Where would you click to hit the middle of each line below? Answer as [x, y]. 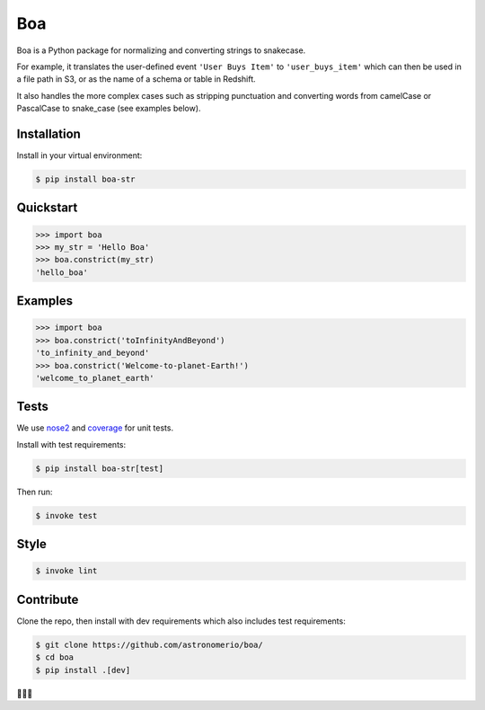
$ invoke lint [66, 571]
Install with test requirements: [71, 444]
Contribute [48, 599]
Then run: [35, 492]
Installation [48, 133]
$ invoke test [66, 515]
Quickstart [47, 208]
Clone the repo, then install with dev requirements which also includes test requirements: [181, 621]
